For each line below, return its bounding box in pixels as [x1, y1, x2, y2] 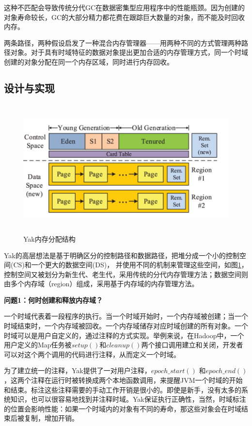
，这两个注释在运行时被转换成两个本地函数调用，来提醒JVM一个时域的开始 [4, 375, 243, 385]
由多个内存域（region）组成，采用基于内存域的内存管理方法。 [4, 279, 199, 289]
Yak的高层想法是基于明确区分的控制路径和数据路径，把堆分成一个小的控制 [4, 250, 239, 260]
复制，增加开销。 [24, 413, 79, 423]
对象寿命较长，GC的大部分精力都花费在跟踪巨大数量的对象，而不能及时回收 [4, 12, 245, 22]
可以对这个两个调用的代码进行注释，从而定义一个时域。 [4, 349, 180, 359]
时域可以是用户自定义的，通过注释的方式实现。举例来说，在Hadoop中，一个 [4, 330, 244, 340]
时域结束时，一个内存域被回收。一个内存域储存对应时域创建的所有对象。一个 [4, 321, 248, 331]
